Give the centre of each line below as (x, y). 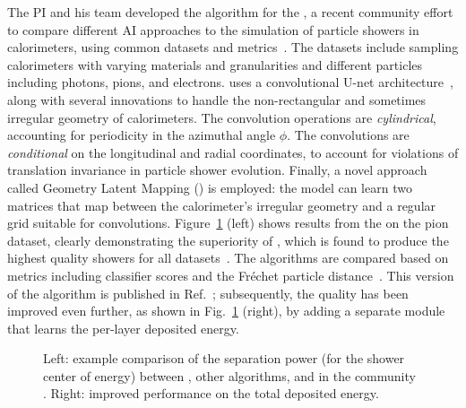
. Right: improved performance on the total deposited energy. (211, 393)
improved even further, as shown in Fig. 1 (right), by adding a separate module (226, 311)
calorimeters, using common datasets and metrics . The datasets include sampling (233, 47)
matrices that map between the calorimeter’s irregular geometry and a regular (222, 205)
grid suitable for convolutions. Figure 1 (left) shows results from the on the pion (228, 223)
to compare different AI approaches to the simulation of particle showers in (213, 29)
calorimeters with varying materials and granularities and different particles (215, 64)
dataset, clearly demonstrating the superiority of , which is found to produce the (228, 240)
